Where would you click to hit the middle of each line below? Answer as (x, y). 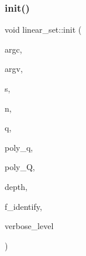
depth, (16, 186)
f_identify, (23, 206)
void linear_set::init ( (43, 30)
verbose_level (29, 226)
